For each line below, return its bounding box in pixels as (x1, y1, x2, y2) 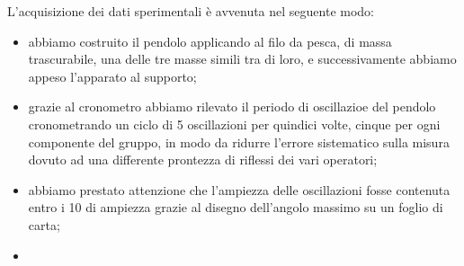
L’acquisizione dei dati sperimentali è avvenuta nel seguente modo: (7, 2, 375, 20)
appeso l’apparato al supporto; (28, 66, 197, 85)
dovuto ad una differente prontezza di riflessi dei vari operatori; (28, 150, 378, 169)
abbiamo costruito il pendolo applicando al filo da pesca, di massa (28, 31, 392, 50)
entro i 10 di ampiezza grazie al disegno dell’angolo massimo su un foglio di (28, 198, 443, 217)
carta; (28, 215, 60, 234)
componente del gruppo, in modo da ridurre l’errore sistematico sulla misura (28, 132, 450, 151)
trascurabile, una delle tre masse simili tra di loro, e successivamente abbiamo (28, 49, 457, 68)
